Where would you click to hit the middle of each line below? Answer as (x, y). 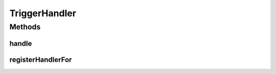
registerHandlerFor (41, 60)
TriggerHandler (43, 13)
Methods (25, 27)
